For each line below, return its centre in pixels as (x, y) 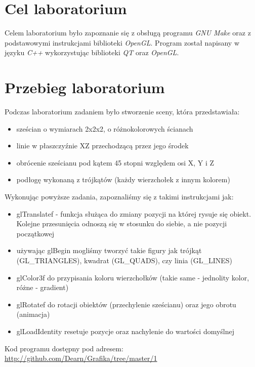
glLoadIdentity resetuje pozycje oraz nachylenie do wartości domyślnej (125, 331)
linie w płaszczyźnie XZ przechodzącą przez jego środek (102, 146)
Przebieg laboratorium (85, 87)
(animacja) (33, 314)
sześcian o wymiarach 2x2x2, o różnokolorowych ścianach (105, 128)
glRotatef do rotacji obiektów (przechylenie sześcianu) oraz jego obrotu (126, 304)
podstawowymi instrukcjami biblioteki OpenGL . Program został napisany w (122, 42)
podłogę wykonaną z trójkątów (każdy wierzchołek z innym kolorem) (123, 179)
